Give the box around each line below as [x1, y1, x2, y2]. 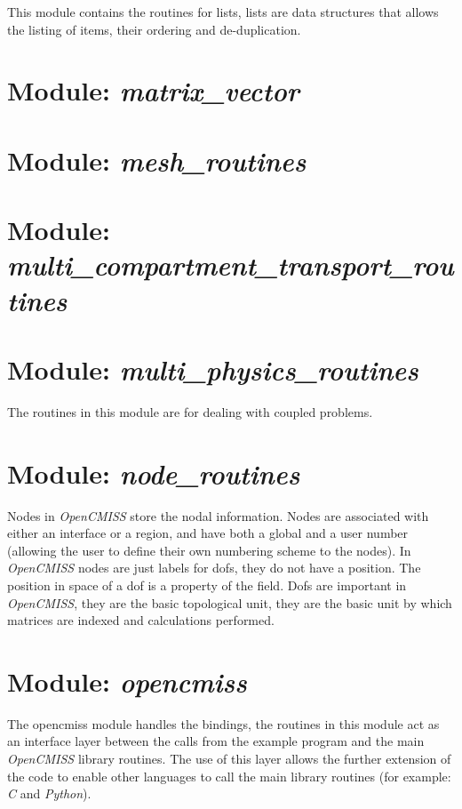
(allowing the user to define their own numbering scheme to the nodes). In [7, 541, 411, 559]
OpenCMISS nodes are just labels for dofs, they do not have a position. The [7, 558, 421, 577]
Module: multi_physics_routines [7, 350, 418, 388]
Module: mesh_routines [7, 141, 307, 179]
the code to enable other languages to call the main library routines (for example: [7, 766, 451, 785]
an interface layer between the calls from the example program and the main [7, 732, 425, 750]
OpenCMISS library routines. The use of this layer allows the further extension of [7, 749, 451, 767]
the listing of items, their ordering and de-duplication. [7, 20, 301, 38]
